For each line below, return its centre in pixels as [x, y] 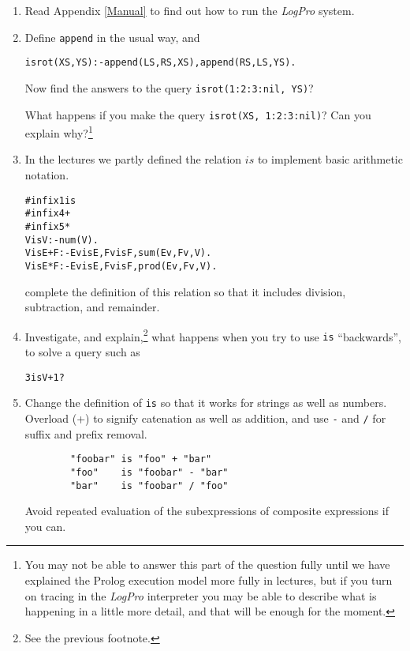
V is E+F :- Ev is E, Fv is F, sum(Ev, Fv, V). [118, 253]
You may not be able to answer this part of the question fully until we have [207, 564]
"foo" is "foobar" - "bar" [149, 472]
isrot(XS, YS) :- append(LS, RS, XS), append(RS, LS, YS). [160, 63]
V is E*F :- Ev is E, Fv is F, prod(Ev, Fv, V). [121, 266]
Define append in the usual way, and [112, 37]
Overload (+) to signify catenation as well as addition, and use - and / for [205, 418]
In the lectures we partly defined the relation [133, 159]
